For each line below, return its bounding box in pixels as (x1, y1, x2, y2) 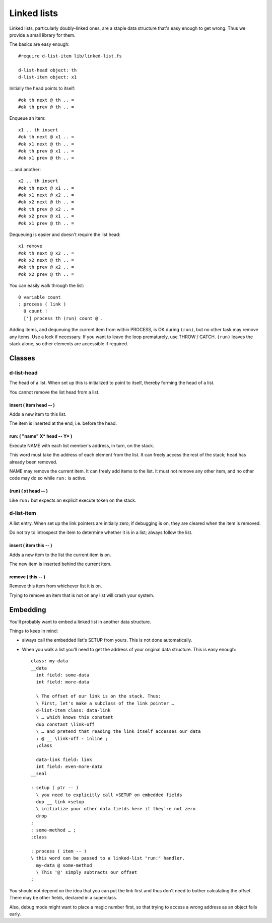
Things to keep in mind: (9, 628, 58, 634)
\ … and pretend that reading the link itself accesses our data (36, 729, 201, 734)
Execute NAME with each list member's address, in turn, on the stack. (9, 442, 155, 448)
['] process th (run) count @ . (23, 315, 103, 321)
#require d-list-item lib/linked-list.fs (18, 53, 122, 59)
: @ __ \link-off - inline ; (36, 735, 108, 741)
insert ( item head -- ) (9, 402, 55, 408)
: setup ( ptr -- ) (31, 785, 79, 791)
